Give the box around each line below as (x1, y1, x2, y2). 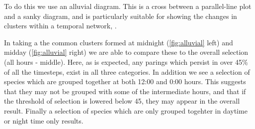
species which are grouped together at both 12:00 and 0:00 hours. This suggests (4, 76, 246, 87)
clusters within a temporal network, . (4, 20, 117, 31)
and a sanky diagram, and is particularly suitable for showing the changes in (4, 10, 237, 21)
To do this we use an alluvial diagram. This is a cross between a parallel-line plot (4, 1, 252, 11)
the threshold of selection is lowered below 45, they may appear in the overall (4, 96, 240, 106)
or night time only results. (4, 115, 84, 126)
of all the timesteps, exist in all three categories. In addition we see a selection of (4, 66, 250, 77)
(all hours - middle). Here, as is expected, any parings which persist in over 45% (4, 56, 248, 67)
